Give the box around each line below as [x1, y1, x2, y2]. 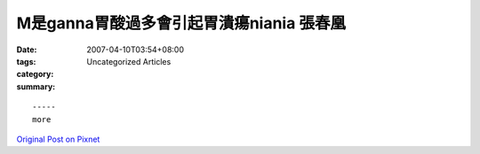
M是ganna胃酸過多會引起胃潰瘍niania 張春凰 [16, 13, 347, 33]
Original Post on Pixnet [16, 134, 100, 144]
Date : [16, 44, 37, 55]
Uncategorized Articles [86, 56, 172, 66]
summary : [16, 81, 56, 92]
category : [16, 69, 54, 80]
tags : [16, 56, 36, 66]
